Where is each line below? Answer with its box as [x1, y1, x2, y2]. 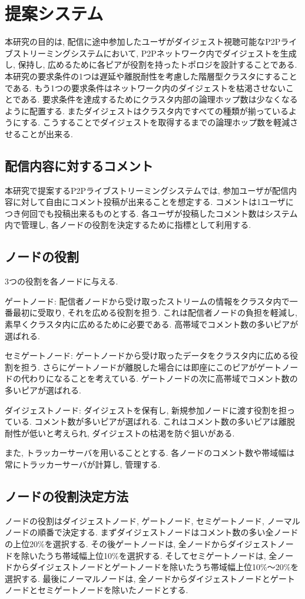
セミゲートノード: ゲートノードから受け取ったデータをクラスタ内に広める [5, 349, 290, 362]
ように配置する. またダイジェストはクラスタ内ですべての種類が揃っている [5, 104, 289, 117]
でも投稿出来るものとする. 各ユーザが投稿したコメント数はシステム [37, 207, 298, 219]
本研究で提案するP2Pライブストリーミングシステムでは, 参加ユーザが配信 [5, 184, 289, 196]
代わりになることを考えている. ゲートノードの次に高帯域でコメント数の [21, 372, 298, 385]
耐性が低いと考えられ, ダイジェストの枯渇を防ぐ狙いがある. [5, 426, 235, 439]
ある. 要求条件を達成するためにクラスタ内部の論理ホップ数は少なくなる [21, 93, 298, 105]
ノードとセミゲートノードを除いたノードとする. [5, 584, 188, 596]
